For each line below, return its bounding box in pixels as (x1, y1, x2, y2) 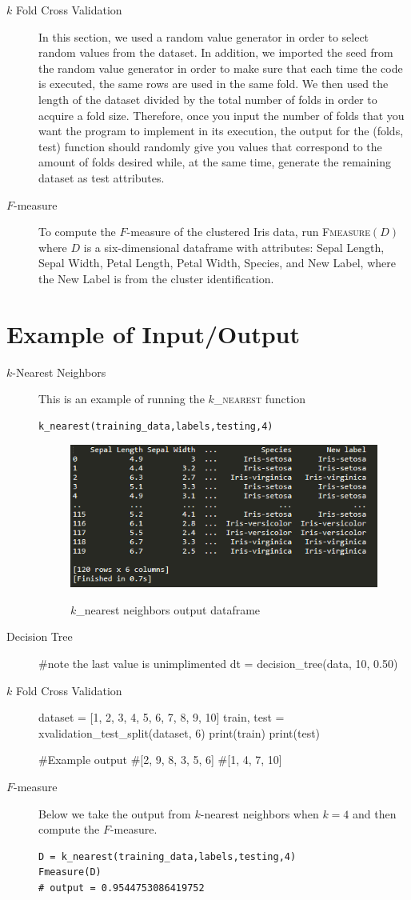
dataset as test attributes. (38, 169, 165, 186)
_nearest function (213, 390, 305, 407)
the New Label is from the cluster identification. (38, 270, 274, 286)
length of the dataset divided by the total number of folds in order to (38, 90, 377, 107)
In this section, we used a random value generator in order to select (38, 28, 369, 45)
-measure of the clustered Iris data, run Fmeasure (126, 223, 370, 240)
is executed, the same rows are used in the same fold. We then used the (38, 75, 389, 92)
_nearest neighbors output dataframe (76, 601, 261, 618)
